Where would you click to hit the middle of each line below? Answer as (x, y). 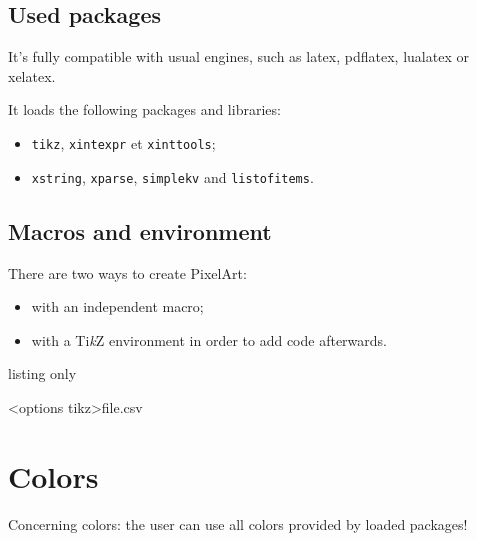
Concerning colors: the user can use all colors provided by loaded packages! (238, 523)
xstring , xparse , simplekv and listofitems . (172, 176)
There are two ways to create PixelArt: (127, 272)
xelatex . (32, 75)
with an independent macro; (117, 306)
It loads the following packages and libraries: (144, 109)
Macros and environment (140, 230)
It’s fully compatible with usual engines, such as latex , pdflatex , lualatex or (238, 56)
